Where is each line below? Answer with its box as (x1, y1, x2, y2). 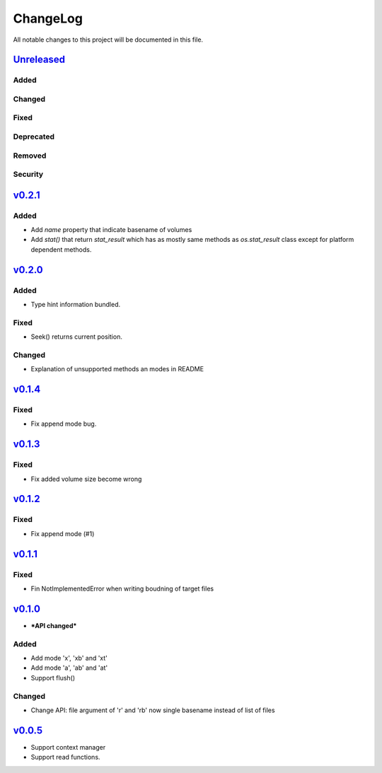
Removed (13, 151, 47, 161)
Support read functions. (30, 753, 100, 762)
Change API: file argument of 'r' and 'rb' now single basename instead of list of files (30, 706, 275, 714)
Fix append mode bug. (30, 419, 97, 428)
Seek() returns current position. (30, 332, 123, 341)
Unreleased (13, 54, 66, 66)
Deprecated (13, 132, 55, 141)
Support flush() (30, 673, 76, 682)
